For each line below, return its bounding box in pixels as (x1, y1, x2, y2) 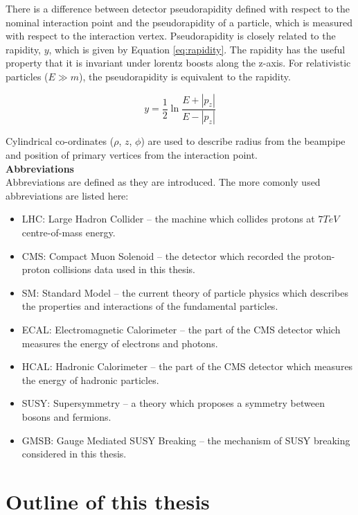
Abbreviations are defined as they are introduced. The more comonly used (6, 175, 321, 189)
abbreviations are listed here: (6, 188, 129, 202)
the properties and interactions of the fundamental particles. (21, 299, 278, 313)
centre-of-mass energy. (21, 225, 116, 239)
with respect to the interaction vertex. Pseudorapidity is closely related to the (6, 28, 336, 43)
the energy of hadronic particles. (21, 372, 159, 387)
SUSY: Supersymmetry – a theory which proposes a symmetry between (21, 396, 325, 410)
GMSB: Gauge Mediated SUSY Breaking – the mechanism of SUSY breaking (21, 433, 350, 447)
